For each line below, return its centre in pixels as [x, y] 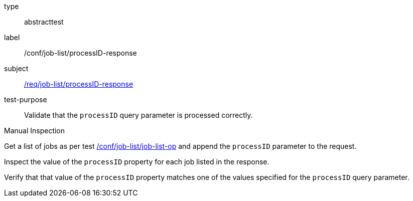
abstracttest [44, 22]
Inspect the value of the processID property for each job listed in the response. [137, 162]
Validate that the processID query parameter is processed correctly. [139, 115]
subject [16, 68]
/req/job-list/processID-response [79, 84]
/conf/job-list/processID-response [81, 53]
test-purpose [26, 99]
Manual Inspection [35, 131]
